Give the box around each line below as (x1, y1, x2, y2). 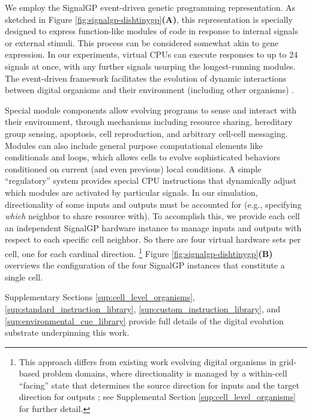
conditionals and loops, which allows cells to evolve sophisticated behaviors (5, 151, 280, 163)
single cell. (5, 270, 43, 283)
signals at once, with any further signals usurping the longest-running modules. (5, 59, 296, 72)
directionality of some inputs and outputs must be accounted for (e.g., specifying (5, 198, 302, 210)
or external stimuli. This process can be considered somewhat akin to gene (5, 36, 278, 49)
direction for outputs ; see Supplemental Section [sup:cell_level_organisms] (19, 390, 296, 403)
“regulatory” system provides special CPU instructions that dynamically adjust (5, 174, 296, 187)
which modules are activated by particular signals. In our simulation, (5, 186, 258, 198)
